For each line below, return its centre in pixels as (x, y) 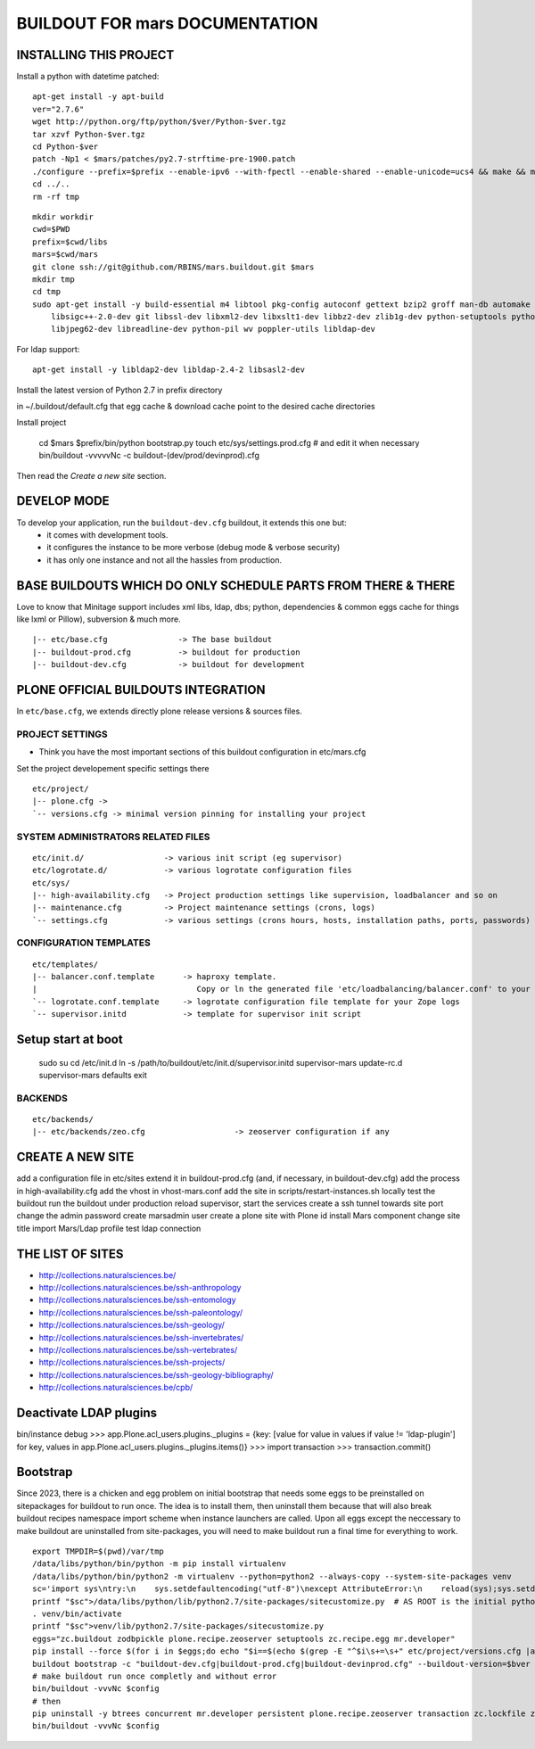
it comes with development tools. (107, 534)
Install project (41, 423)
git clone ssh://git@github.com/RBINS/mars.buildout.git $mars (173, 267)
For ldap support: (48, 349)
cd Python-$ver (66, 147)
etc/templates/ (66, 964)
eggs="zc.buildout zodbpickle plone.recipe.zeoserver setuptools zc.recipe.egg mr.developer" (244, 1638)
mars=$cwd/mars (66, 255)
